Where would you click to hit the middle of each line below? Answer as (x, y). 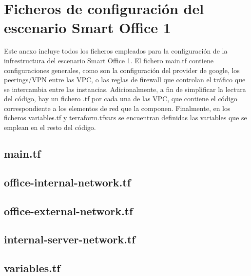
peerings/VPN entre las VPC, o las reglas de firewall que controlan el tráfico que (125, 80)
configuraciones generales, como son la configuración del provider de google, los (122, 70)
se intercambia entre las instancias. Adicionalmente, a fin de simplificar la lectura (125, 89)
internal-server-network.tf (70, 239)
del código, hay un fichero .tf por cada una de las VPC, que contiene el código (121, 99)
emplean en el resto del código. (50, 127)
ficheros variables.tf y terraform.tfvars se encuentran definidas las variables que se (125, 118)
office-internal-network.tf (67, 182)
